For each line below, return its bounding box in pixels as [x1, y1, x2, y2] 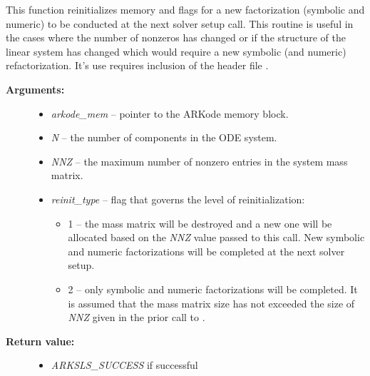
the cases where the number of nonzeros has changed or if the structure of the [6, 30, 346, 45]
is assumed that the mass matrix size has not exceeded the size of [68, 295, 355, 310]
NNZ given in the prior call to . [68, 310, 205, 325]
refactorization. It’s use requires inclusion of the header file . [6, 58, 269, 73]
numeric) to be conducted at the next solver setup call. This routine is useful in [6, 16, 354, 31]
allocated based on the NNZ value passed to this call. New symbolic [68, 230, 365, 245]
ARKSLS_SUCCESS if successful [51, 357, 198, 372]
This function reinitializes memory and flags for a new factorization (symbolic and [6, 2, 365, 16]
